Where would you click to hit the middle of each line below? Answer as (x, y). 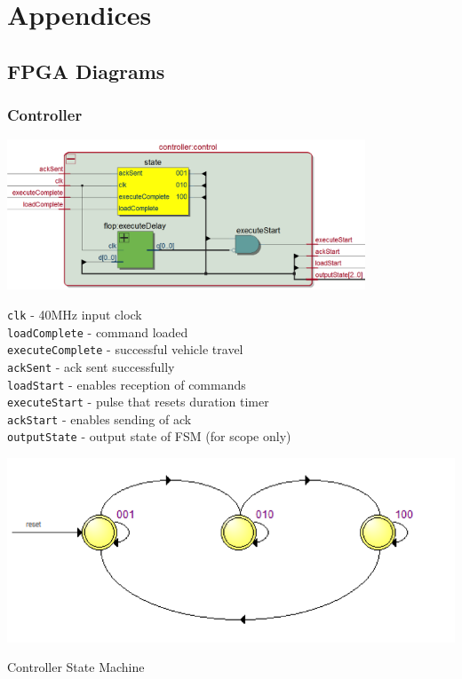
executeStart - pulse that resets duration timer (138, 402)
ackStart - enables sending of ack (100, 418)
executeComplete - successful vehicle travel (125, 349)
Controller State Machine (76, 667)
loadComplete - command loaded (98, 332)
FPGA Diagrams (86, 71)
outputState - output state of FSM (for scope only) (149, 436)
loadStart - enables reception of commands (127, 384)
